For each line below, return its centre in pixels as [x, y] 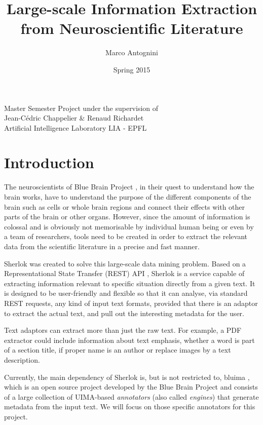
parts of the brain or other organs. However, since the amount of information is [127, 217]
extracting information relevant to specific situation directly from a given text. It [130, 283]
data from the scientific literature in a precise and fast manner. [102, 246]
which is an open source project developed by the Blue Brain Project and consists [131, 387]
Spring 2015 [132, 69]
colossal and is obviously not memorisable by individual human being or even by [129, 226]
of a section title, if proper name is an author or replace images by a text [118, 350]
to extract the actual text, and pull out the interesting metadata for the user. [124, 313]
